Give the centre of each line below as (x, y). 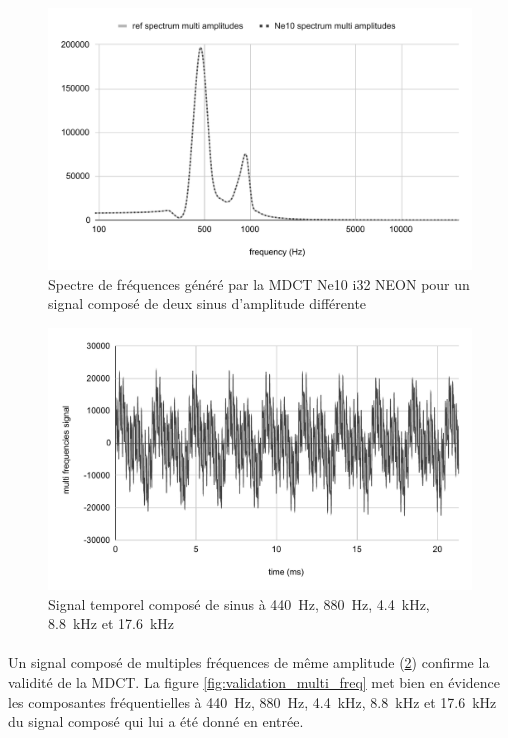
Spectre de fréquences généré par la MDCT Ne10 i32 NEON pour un (259, 283)
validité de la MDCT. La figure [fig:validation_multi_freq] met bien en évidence (254, 681)
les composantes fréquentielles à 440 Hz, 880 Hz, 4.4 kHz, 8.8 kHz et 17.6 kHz (252, 701)
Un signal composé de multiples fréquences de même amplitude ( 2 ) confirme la (249, 662)
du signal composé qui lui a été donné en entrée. (156, 721)
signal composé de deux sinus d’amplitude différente (207, 303)
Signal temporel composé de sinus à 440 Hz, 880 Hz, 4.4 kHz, (239, 603)
